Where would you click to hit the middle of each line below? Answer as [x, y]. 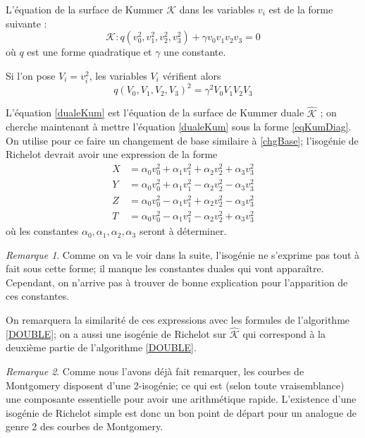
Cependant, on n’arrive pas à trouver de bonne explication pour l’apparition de [177, 282]
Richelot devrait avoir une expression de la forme [112, 154]
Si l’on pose [31, 75]
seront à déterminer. [183, 231]
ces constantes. [38, 296]
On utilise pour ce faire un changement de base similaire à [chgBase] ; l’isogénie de [182, 140]
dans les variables [217, 9]
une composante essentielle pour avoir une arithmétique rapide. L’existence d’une [181, 399]
